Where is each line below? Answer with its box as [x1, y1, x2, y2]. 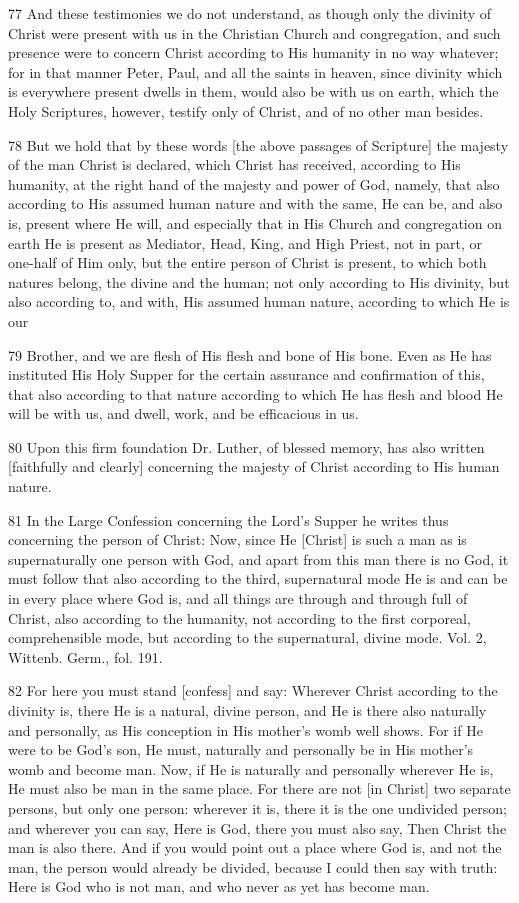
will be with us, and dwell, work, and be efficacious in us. [8, 403, 359, 424]
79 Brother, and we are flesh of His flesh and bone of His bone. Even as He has [8, 344, 492, 365]
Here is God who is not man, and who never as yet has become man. [8, 876, 430, 897]
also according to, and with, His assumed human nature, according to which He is [8, 291, 510, 312]
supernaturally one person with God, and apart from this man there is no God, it [8, 548, 509, 569]
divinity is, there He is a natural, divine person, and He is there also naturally [8, 700, 487, 720]
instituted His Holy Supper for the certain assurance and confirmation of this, [8, 364, 485, 385]
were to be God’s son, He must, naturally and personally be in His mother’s [8, 739, 474, 760]
